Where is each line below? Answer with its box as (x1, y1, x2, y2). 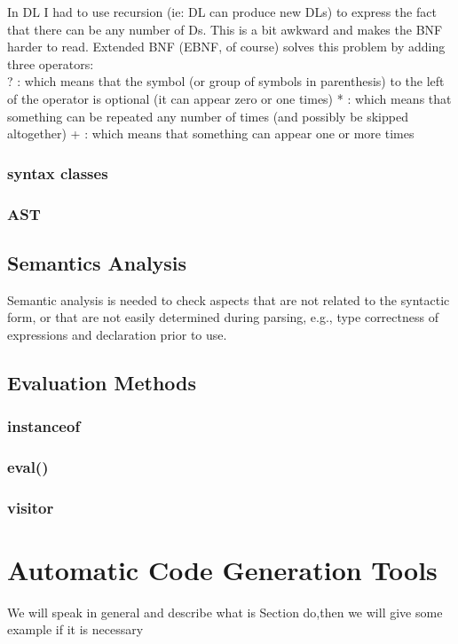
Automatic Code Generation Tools (7, 551, 438, 587)
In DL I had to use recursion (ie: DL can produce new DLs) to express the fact (7, 3, 437, 20)
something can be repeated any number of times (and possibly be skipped (7, 106, 408, 125)
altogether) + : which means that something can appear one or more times (7, 124, 415, 143)
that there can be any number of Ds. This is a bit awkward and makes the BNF (7, 20, 443, 38)
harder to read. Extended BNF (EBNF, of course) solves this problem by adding (7, 37, 446, 56)
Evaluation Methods (7, 368, 197, 396)
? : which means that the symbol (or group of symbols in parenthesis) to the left (7, 72, 445, 90)
